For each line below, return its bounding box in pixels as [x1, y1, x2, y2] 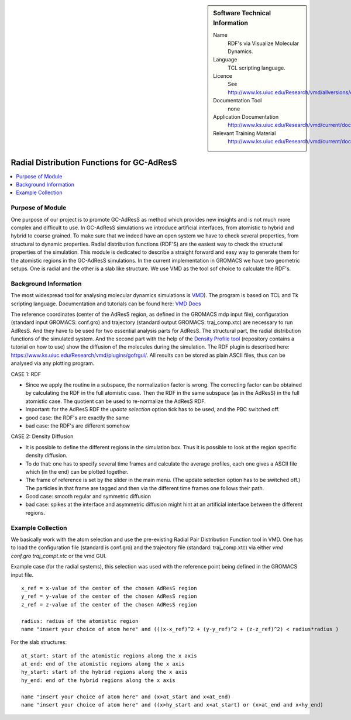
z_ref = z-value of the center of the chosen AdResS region [21, 601, 197, 608]
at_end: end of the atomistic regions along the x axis [21, 661, 185, 667]
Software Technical [213, 9, 271, 17]
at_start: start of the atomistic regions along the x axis [21, 652, 197, 659]
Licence [213, 73, 232, 80]
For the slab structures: [11, 639, 67, 646]
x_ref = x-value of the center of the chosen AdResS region [21, 585, 197, 591]
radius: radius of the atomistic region [21, 618, 139, 624]
